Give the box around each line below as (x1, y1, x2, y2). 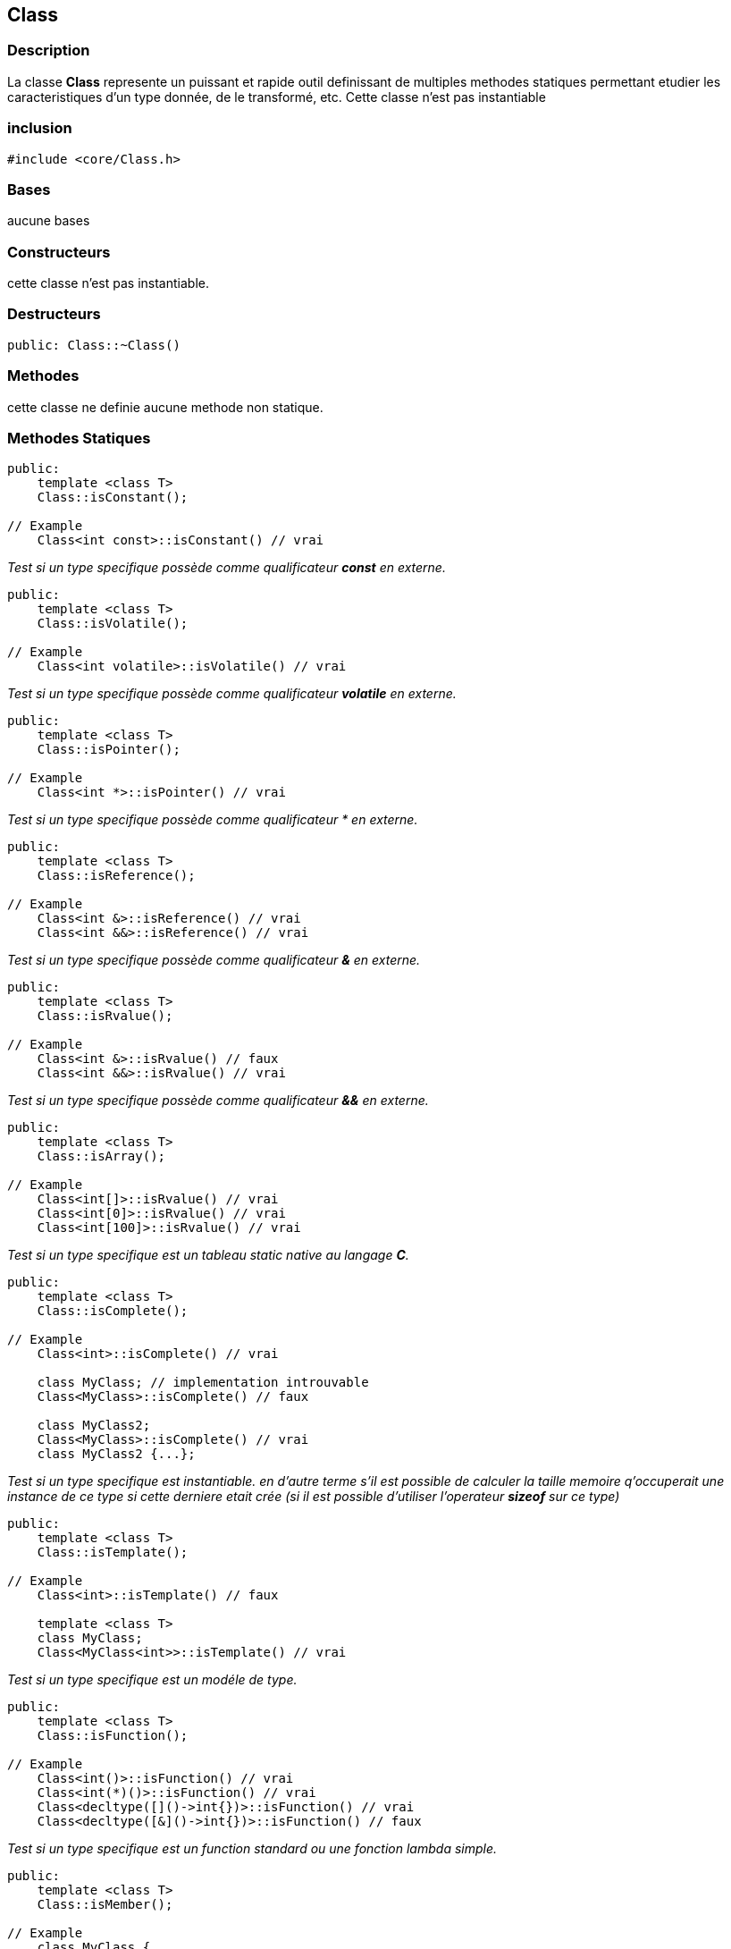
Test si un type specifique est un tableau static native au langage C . (7, 1247, 409, 1263)
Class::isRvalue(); (37, 1008, 173, 1024)
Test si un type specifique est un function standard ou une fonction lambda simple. (7, 1841, 498, 1857)
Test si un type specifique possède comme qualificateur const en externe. (7, 560, 446, 576)
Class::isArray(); (37, 1149, 166, 1164)
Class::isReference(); (37, 868, 196, 883)
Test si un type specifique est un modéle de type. (7, 1672, 298, 1688)
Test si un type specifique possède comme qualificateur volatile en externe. (7, 686, 457, 702)
